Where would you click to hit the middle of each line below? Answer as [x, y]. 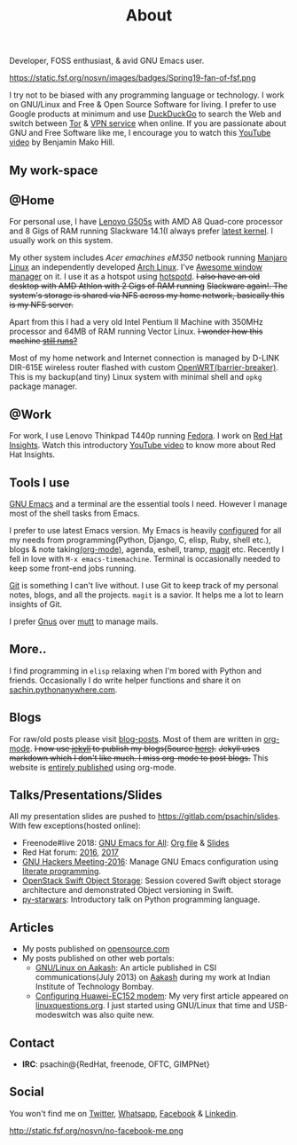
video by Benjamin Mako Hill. [62, 142]
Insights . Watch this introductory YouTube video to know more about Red [143, 446]
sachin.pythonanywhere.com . [63, 690]
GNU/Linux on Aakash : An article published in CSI [126, 967]
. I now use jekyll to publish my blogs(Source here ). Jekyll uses [145, 748]
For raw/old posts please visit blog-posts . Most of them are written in [136, 738]
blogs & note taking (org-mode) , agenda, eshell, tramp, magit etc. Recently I [147, 549]
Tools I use [39, 482]
